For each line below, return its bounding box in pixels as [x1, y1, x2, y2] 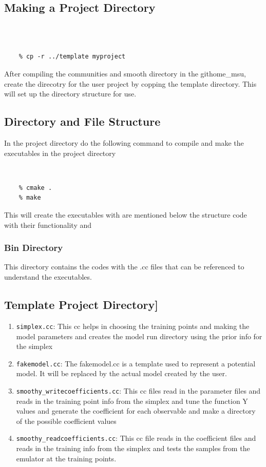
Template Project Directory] [4, 297, 158, 313]
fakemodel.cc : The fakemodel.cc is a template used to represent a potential [16, 358, 256, 368]
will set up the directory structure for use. [4, 88, 137, 99]
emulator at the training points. [16, 453, 117, 463]
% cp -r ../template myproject [18, 53, 126, 61]
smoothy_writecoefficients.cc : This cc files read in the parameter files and [16, 385, 261, 396]
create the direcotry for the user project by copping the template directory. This [4, 78, 257, 89]
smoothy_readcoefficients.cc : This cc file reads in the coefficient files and [16, 433, 256, 443]
